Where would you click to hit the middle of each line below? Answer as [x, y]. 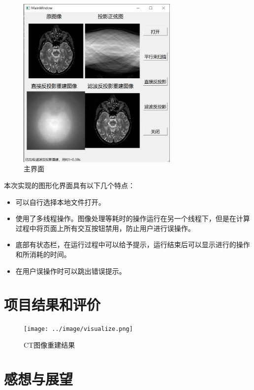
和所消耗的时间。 [43, 254]
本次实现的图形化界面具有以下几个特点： [69, 185]
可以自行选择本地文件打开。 [60, 202]
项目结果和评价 [52, 305]
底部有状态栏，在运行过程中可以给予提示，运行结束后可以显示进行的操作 [133, 244]
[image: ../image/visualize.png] [78, 329]
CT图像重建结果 [49, 344]
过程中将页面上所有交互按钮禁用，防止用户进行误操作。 [105, 228]
